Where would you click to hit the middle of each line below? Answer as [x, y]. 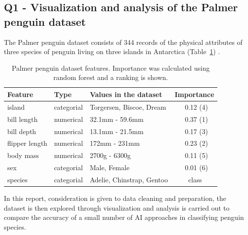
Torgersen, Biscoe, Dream [128, 107]
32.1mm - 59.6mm [117, 119]
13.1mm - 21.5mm [117, 131]
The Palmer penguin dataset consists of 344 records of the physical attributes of [123, 42]
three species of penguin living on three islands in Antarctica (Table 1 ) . [112, 51]
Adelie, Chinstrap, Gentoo [129, 179]
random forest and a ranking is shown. [111, 77]
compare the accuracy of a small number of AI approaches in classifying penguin [124, 217]
